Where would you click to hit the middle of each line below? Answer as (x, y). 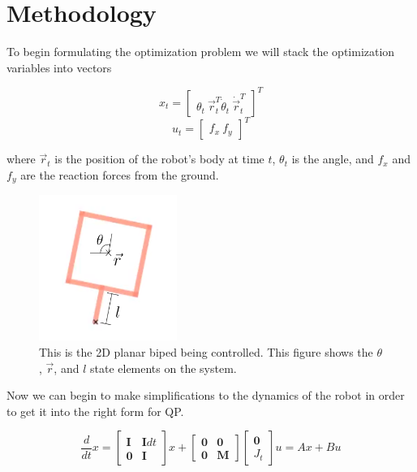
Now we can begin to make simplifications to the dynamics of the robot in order (206, 395)
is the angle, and (333, 159)
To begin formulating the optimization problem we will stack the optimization (201, 52)
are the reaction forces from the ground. (120, 174)
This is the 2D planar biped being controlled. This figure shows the (206, 351)
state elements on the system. (163, 368)
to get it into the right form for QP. (95, 411)
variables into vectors (59, 67)
